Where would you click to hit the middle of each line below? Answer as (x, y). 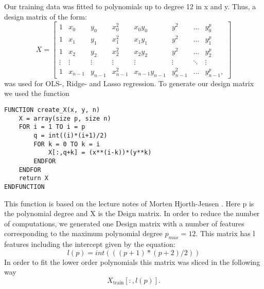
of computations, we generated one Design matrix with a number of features (124, 223)
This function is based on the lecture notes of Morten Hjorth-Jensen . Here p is (129, 203)
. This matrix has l (225, 233)
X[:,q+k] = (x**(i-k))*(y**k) (100, 153)
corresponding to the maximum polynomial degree (83, 233)
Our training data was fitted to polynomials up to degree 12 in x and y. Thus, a (130, 6)
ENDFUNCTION (24, 187)
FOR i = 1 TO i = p (52, 127)
